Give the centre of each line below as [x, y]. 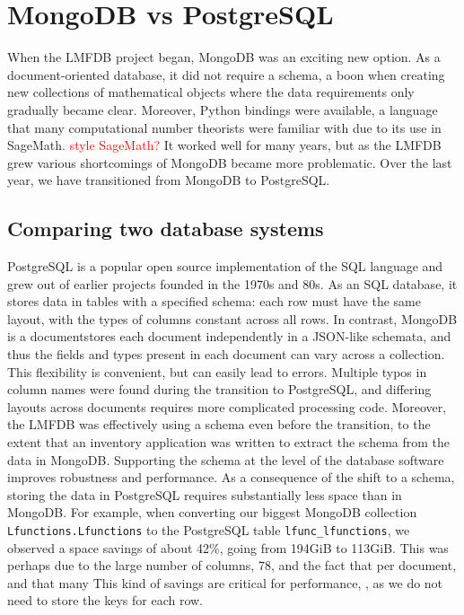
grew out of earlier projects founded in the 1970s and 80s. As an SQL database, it [232, 283]
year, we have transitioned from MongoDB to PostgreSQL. [169, 180]
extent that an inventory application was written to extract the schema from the [229, 442]
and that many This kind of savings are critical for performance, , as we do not [225, 582]
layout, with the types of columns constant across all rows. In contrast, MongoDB [232, 318]
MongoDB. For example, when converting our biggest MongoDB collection [212, 512]
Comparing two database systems [166, 228]
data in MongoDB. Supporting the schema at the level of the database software [226, 459]
